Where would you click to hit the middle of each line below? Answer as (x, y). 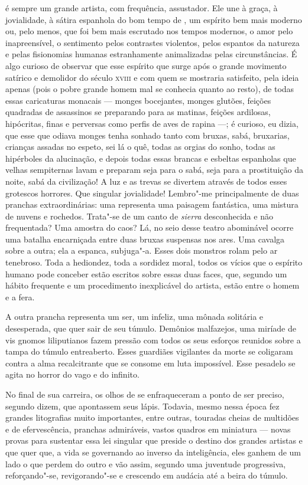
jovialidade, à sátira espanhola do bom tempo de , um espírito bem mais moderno (154, 19)
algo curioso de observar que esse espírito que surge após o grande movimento (146, 65)
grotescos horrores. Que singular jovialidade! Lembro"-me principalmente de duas (152, 193)
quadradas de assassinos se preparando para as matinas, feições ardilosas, (138, 112)
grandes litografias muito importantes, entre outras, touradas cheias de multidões (152, 417)
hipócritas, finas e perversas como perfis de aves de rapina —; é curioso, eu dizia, (152, 123)
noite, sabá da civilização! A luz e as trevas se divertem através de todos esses (146, 181)
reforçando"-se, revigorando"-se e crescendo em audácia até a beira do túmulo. (147, 475)
